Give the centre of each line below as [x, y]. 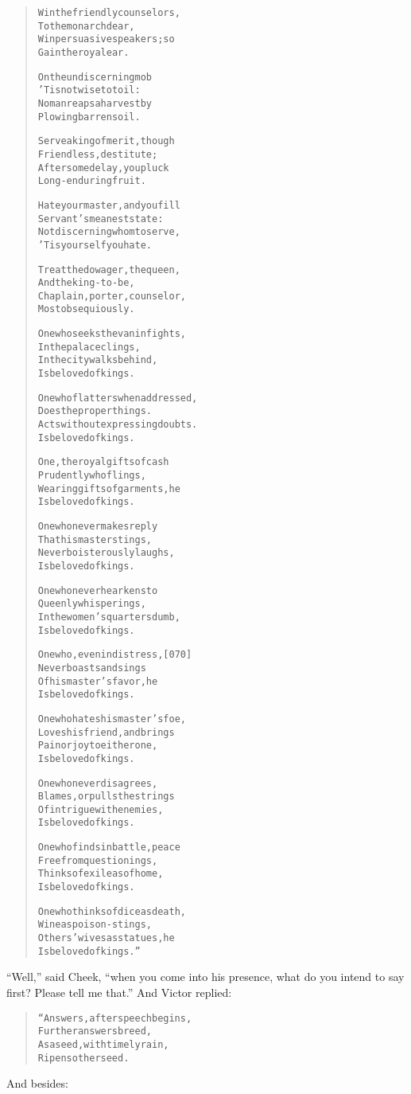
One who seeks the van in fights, [112, 334]
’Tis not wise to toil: [89, 90]
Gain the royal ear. [83, 52]
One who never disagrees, [98, 783]
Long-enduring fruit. [92, 181]
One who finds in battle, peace [109, 848]
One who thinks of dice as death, [112, 911]
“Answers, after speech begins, [115, 1018]
